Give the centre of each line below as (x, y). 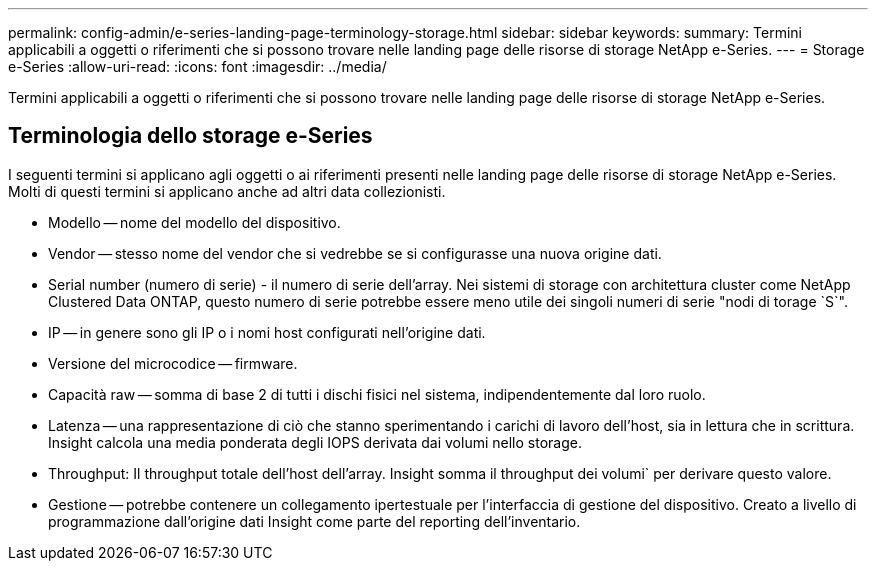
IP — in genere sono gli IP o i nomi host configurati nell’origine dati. (267, 332)
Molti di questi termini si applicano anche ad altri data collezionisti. (227, 191)
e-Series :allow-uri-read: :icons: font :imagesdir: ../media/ (197, 66)
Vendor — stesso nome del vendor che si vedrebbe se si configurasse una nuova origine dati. (355, 253)
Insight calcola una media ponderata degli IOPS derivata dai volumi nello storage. (315, 442)
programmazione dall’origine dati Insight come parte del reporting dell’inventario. (314, 521)
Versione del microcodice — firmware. (173, 363)
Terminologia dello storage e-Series (190, 136)
